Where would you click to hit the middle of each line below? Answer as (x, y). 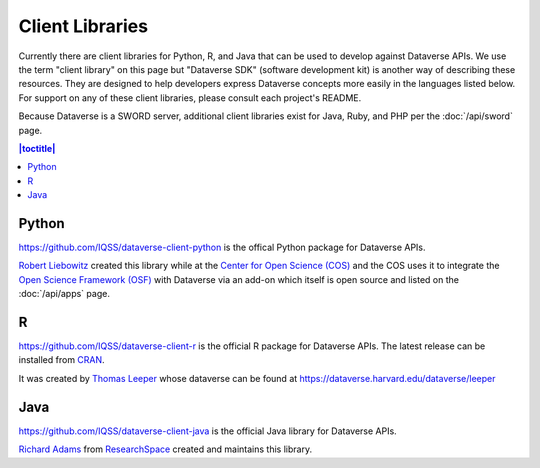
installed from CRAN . (61, 360)
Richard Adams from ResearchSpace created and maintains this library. (165, 449)
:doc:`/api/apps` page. (64, 294)
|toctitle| (37, 148)
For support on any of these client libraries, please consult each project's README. (190, 97)
